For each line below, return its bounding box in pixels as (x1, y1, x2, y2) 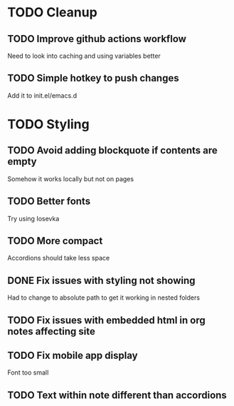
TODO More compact (7, 235, 103, 247)
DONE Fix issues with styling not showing (7, 274, 196, 286)
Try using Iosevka (7, 214, 60, 223)
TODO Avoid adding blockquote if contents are (7, 144, 218, 157)
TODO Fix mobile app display (7, 350, 138, 362)
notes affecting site (7, 325, 96, 338)
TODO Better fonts (7, 196, 91, 208)
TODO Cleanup (7, 4, 97, 21)
